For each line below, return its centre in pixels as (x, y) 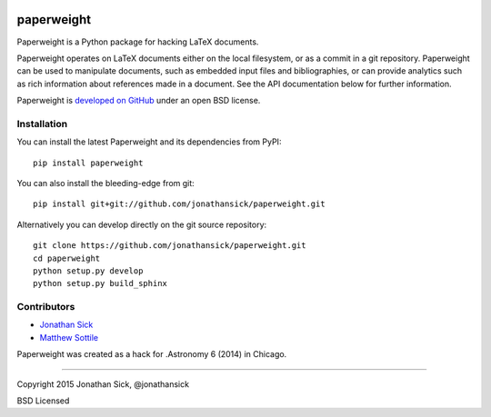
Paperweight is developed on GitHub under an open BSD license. (139, 101)
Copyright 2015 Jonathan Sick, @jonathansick (103, 384)
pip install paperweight (88, 163)
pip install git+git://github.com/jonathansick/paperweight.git (180, 204)
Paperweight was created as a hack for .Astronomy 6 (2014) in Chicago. (152, 354)
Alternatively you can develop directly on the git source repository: (142, 224)
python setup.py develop (88, 271)
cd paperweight (67, 258)
